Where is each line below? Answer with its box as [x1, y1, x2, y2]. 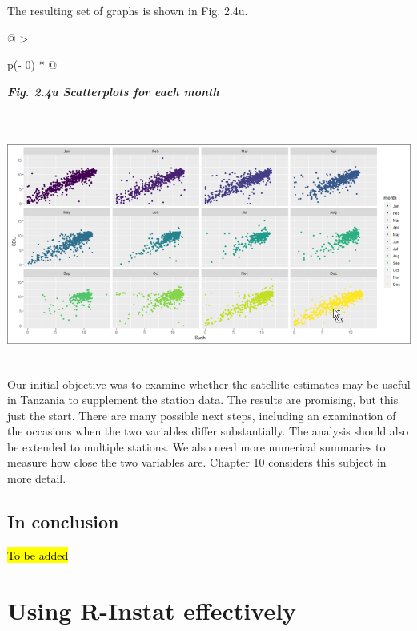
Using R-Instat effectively [7, 593, 297, 626]
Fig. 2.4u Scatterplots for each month [7, 83, 219, 99]
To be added [7, 546, 69, 563]
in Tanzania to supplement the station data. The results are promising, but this [7, 391, 399, 408]
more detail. [7, 470, 66, 487]
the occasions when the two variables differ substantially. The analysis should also [7, 423, 409, 439]
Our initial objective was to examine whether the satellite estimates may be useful [7, 375, 411, 392]
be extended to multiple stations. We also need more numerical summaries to [7, 438, 386, 455]
